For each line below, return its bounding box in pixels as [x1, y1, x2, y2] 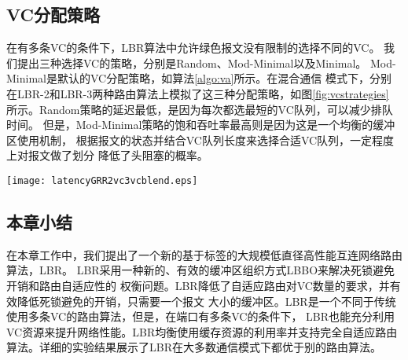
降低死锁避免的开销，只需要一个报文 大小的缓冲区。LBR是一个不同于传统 [17, 292, 396, 309]
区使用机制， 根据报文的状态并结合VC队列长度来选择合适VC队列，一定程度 [6, 131, 395, 148]
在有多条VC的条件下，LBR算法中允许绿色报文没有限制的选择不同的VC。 [6, 39, 380, 56]
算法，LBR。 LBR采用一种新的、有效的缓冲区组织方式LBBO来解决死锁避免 [6, 262, 395, 278]
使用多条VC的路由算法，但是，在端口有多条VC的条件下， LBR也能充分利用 [6, 308, 395, 325]
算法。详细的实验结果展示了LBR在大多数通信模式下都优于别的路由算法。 [6, 339, 381, 355]
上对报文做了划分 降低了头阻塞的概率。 [6, 147, 208, 163]
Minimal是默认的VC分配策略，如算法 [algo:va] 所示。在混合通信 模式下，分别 [6, 70, 392, 86]
